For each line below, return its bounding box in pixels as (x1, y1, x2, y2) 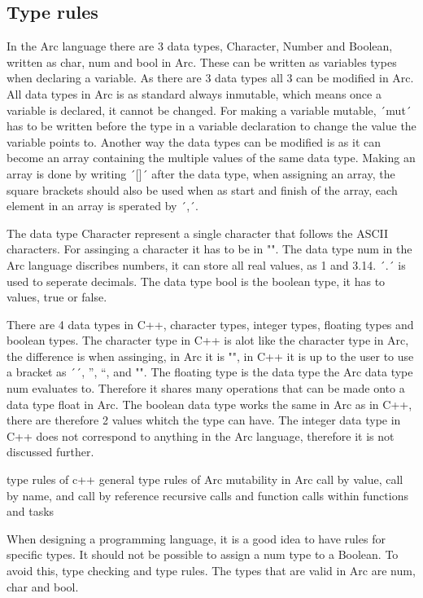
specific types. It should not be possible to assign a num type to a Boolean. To (7, 546, 399, 563)
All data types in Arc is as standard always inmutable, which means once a (7, 85, 382, 102)
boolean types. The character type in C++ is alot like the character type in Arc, (7, 332, 409, 349)
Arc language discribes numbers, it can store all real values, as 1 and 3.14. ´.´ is (7, 256, 406, 273)
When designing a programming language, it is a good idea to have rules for (7, 530, 386, 547)
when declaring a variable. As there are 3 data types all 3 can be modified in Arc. (7, 69, 414, 86)
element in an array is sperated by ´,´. (7, 197, 198, 214)
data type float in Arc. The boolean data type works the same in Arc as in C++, (7, 395, 412, 412)
